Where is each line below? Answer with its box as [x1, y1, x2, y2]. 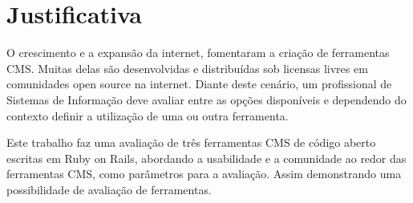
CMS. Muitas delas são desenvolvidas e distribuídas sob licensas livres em [6, 59, 368, 76]
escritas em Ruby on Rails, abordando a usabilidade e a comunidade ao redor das [6, 149, 407, 166]
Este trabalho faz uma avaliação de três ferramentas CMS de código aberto [6, 134, 376, 151]
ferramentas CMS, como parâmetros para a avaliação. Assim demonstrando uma [6, 165, 402, 182]
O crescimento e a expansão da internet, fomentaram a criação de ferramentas [6, 44, 390, 61]
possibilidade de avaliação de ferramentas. [6, 181, 212, 197]
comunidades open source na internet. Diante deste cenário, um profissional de [6, 75, 392, 92]
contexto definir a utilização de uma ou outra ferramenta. [6, 107, 289, 124]
